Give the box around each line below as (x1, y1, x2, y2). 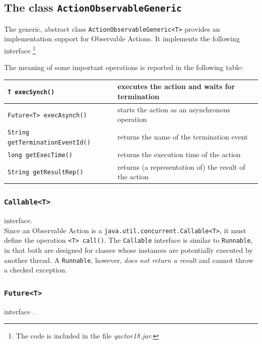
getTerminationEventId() (8, 139, 91, 146)
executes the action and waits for (117, 81, 235, 92)
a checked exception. (4, 264, 67, 275)
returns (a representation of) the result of (117, 161, 245, 172)
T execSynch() (8, 89, 55, 96)
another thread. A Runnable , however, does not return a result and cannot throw (4, 254, 253, 265)
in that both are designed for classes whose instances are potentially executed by (4, 245, 253, 255)
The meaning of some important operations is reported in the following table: (4, 62, 243, 73)
